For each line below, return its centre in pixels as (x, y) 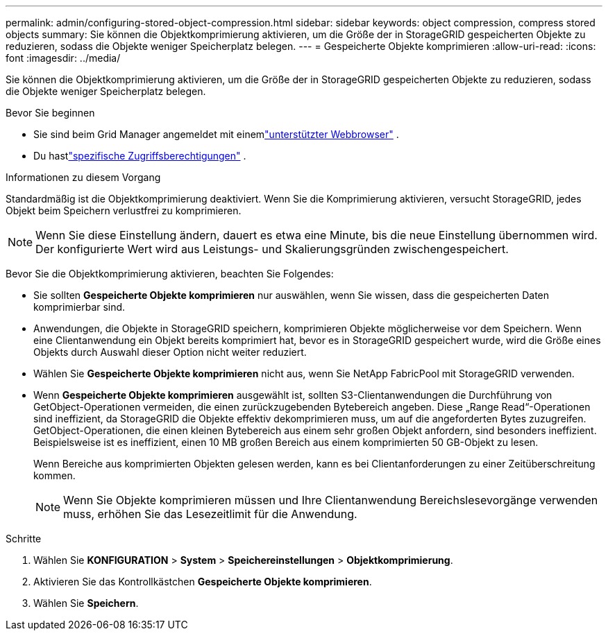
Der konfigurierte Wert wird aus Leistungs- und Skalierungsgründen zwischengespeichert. (272, 249)
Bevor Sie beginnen (50, 113)
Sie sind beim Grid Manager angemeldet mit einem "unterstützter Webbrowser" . (216, 134)
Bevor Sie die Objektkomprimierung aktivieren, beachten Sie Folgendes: (170, 274)
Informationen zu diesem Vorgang (83, 177)
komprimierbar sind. (79, 307)
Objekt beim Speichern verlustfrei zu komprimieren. (124, 210)
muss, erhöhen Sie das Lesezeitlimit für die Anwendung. (210, 514)
